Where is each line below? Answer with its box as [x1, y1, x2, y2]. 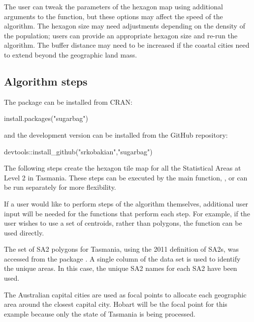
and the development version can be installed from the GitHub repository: [4, 129, 228, 140]
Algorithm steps [4, 73, 88, 88]
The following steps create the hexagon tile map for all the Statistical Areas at [4, 163, 241, 173]
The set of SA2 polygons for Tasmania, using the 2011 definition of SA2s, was [4, 244, 239, 254]
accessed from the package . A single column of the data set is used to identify [4, 253, 241, 263]
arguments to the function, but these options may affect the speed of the [4, 11, 223, 21]
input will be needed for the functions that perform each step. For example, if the [4, 208, 250, 218]
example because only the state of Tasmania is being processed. [4, 308, 195, 319]
